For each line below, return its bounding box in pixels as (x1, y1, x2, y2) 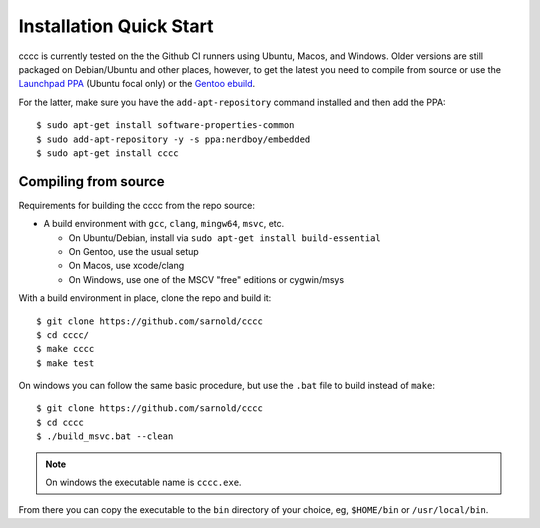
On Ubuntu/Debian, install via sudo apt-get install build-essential (68, 231, 382, 244)
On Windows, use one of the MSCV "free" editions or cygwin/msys (68, 273, 345, 285)
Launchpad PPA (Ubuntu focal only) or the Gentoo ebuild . (18, 78, 256, 90)
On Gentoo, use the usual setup (68, 245, 199, 257)
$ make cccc (36, 343, 95, 355)
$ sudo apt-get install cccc (36, 147, 179, 159)
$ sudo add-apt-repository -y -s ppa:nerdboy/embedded (36, 133, 311, 145)
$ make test (36, 357, 95, 369)
